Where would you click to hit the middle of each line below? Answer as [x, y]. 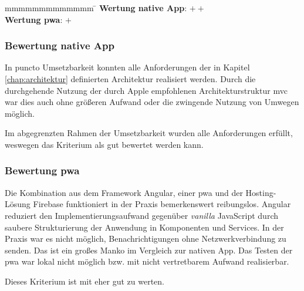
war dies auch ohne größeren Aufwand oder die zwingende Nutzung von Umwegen [152, 102]
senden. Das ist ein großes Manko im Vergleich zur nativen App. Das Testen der [149, 250]
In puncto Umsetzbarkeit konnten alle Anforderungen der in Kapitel [127, 67]
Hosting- [261, 192]
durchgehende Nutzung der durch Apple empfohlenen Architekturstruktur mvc [146, 90]
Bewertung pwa [42, 170]
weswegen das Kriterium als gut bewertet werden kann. [104, 144]
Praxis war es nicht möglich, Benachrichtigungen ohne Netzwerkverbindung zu [146, 238]
